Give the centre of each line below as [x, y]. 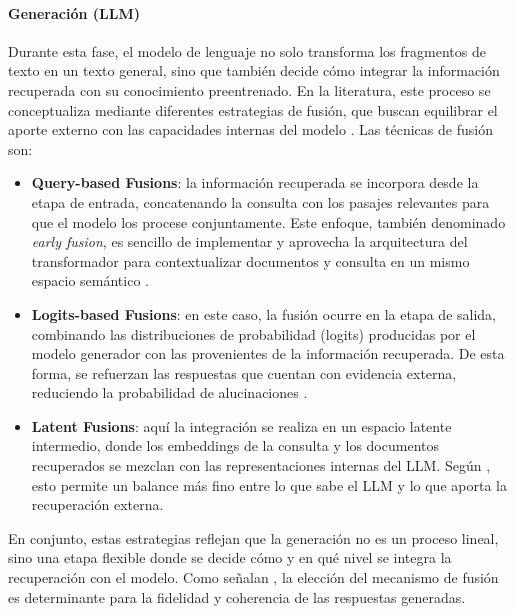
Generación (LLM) [74, 12]
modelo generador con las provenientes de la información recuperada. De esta [268, 353]
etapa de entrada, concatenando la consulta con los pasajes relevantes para [260, 201]
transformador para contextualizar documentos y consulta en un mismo [250, 260]
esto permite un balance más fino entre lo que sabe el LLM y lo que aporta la [269, 484]
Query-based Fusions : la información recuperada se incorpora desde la [255, 182]
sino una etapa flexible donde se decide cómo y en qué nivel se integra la [230, 557]
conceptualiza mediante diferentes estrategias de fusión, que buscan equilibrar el [253, 109]
